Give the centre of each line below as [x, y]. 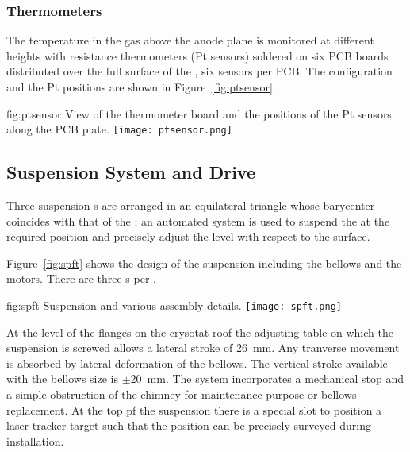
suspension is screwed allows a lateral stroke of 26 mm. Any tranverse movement [203, 348]
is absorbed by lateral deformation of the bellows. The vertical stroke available [197, 363]
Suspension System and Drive [131, 172]
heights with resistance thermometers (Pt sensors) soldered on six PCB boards [197, 55]
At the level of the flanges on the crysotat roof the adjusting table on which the [200, 332]
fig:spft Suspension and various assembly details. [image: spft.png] [174, 305]
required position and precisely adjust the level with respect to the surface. [188, 236]
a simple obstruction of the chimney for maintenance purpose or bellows [182, 394]
